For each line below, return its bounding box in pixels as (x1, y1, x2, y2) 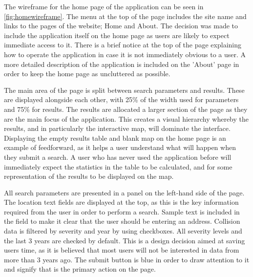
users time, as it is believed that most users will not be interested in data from (4, 245, 239, 255)
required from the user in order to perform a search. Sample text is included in (4, 206, 240, 216)
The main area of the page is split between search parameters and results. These (4, 85, 245, 95)
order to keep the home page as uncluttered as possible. (4, 68, 170, 79)
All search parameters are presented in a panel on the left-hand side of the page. (4, 187, 245, 197)
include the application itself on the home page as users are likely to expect (4, 30, 230, 40)
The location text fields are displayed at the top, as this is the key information (4, 197, 239, 207)
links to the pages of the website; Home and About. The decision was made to (4, 21, 238, 31)
